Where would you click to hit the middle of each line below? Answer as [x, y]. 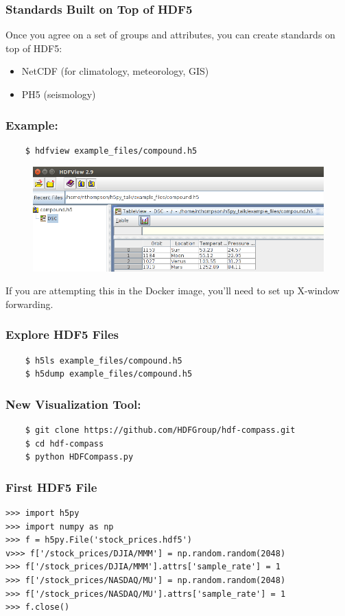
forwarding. [29, 304]
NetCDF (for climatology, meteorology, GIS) [115, 71]
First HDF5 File [51, 487]
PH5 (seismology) [59, 94]
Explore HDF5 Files [62, 334]
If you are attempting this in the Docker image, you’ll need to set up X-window [172, 291]
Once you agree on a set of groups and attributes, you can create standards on [170, 35]
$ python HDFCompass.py [79, 457]
